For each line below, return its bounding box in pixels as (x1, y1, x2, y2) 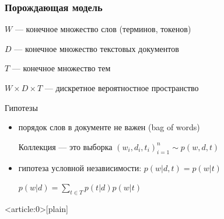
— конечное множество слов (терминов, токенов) (15, 23, 191, 35)
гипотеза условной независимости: (18, 161, 142, 173)
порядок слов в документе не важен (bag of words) (18, 121, 200, 133)
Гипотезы (5, 101, 38, 113)
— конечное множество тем (12, 62, 111, 74)
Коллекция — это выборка (18, 140, 113, 152)
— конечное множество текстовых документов (14, 42, 179, 54)
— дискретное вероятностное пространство (44, 82, 199, 93)
